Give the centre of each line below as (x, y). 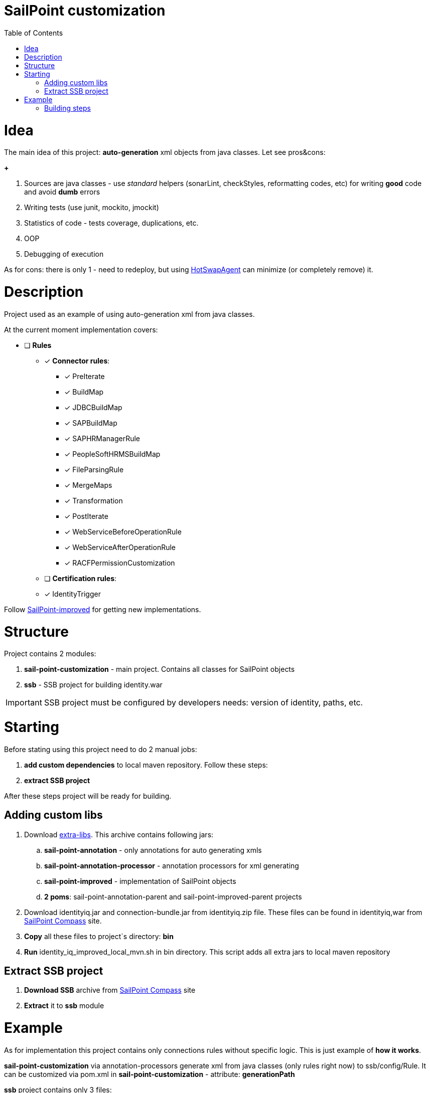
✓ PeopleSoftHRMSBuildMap (112, 454)
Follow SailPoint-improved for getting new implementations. (103, 609)
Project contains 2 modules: (50, 654)
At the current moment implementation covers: (81, 329)
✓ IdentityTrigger (73, 594)
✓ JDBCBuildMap (93, 407)
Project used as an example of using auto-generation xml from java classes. (129, 314)
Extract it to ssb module (64, 1006)
